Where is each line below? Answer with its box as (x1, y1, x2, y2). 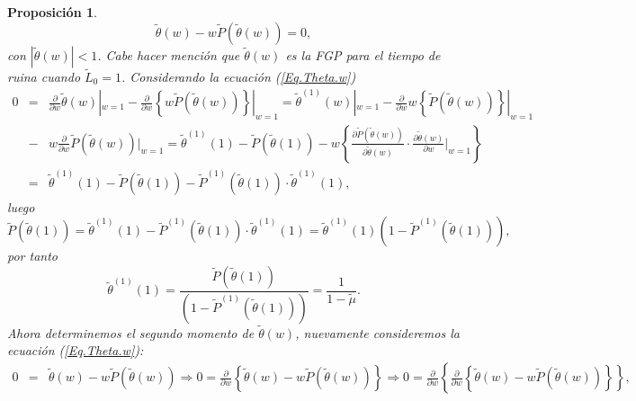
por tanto (7, 246, 58, 265)
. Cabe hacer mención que (97, 45, 240, 64)
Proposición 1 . (7, 3, 97, 21)
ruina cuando (7, 67, 81, 85)
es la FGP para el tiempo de (285, 45, 441, 64)
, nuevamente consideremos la (295, 323, 460, 342)
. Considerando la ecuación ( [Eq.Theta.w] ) (121, 67, 356, 85)
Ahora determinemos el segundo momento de (7, 323, 255, 342)
